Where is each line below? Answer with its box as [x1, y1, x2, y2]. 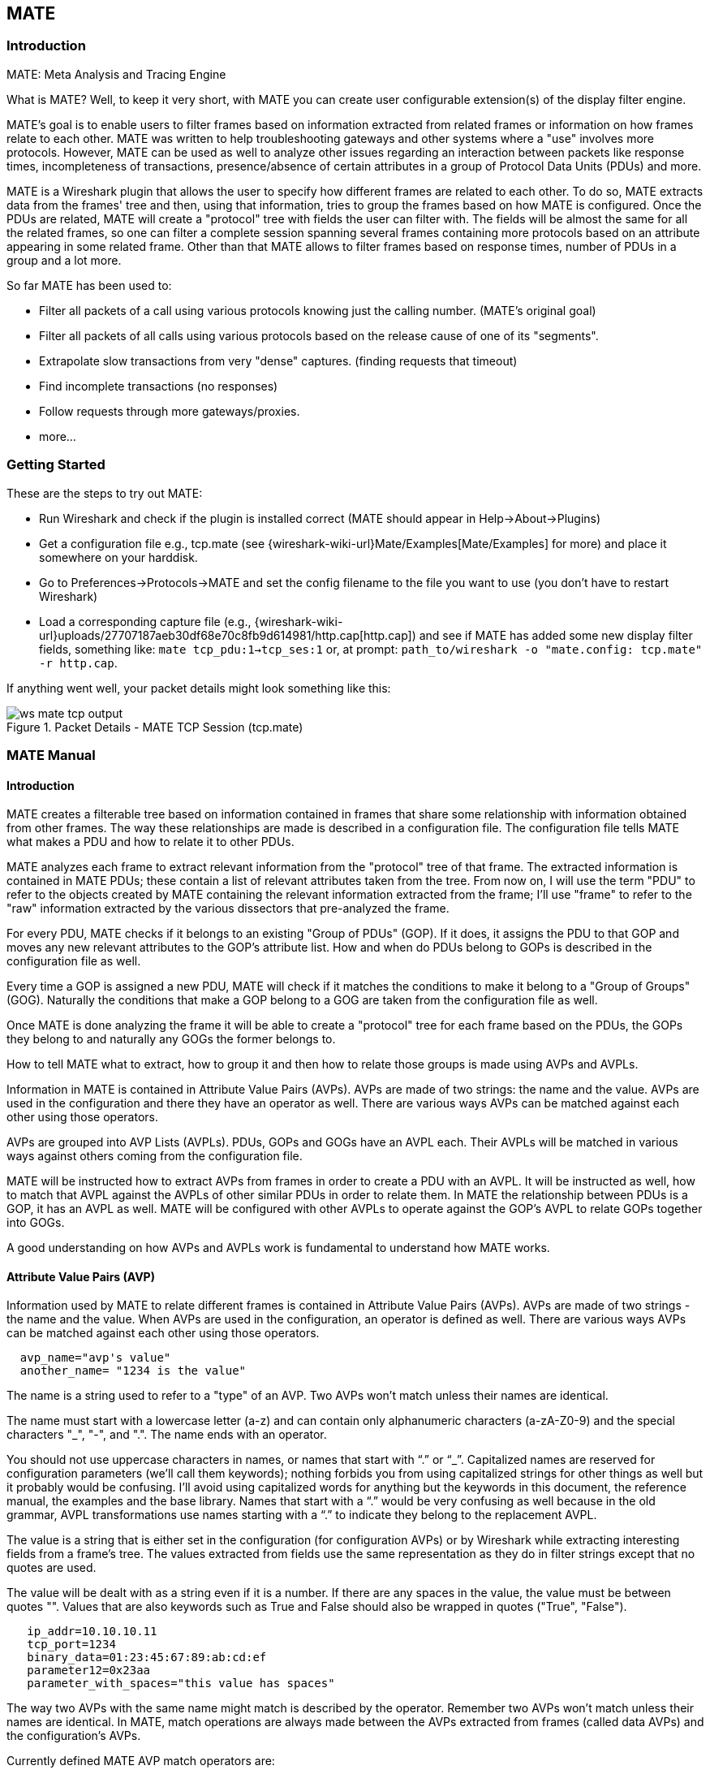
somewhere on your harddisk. [39, 550, 198, 564]
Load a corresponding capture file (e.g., [39, 614, 252, 628]
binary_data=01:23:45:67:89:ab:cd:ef [27, 1651, 267, 1664]
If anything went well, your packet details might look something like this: [6, 680, 391, 695]
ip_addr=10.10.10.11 [27, 1625, 157, 1638]
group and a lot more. [6, 253, 122, 267]
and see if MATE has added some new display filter [419, 628, 693, 642]
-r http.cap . [39, 655, 118, 670]
